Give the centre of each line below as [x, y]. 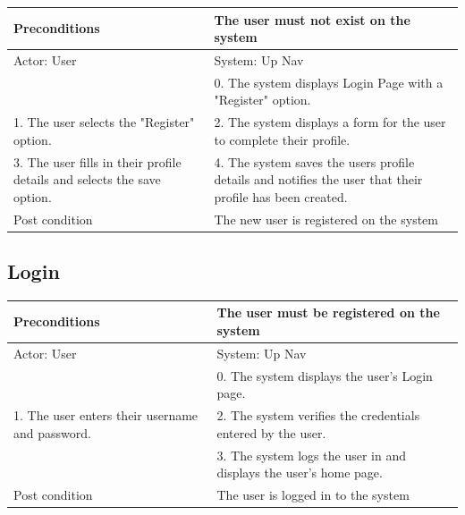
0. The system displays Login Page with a [329, 82]
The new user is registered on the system [326, 219]
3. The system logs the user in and [311, 455]
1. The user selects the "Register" [104, 122]
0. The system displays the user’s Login [325, 375]
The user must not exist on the [312, 19]
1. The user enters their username [106, 415]
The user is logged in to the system [313, 495]
